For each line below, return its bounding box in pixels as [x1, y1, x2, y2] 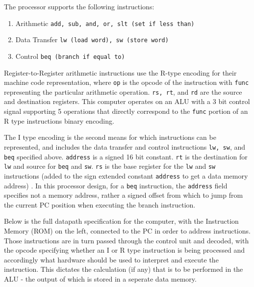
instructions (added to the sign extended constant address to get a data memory [4, 170, 248, 181]
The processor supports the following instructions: [4, 1, 154, 11]
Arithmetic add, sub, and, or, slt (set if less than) [15, 18, 195, 28]
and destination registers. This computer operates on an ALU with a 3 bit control [4, 96, 250, 106]
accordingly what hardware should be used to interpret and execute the [4, 254, 219, 264]
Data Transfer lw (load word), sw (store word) [15, 34, 169, 45]
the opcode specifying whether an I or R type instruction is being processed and [4, 245, 245, 255]
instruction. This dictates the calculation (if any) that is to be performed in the [4, 264, 243, 274]
